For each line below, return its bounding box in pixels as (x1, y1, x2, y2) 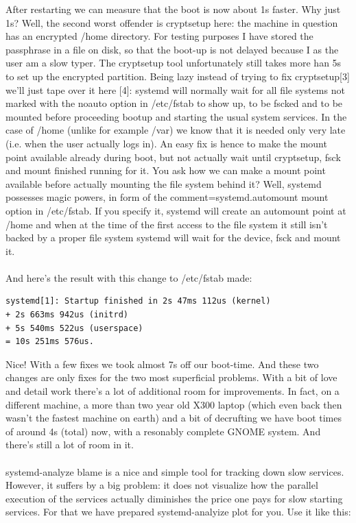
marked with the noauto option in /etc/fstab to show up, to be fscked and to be (5, 96, 343, 110)
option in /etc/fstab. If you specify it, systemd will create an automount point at (5, 203, 346, 217)
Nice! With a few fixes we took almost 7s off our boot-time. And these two (5, 356, 319, 371)
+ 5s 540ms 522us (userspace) (5, 323, 143, 333)
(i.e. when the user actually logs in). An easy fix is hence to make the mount (5, 136, 327, 150)
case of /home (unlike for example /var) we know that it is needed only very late (5, 123, 346, 137)
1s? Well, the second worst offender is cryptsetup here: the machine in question (5, 15, 338, 29)
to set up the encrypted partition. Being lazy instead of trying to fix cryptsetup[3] (5, 69, 350, 83)
